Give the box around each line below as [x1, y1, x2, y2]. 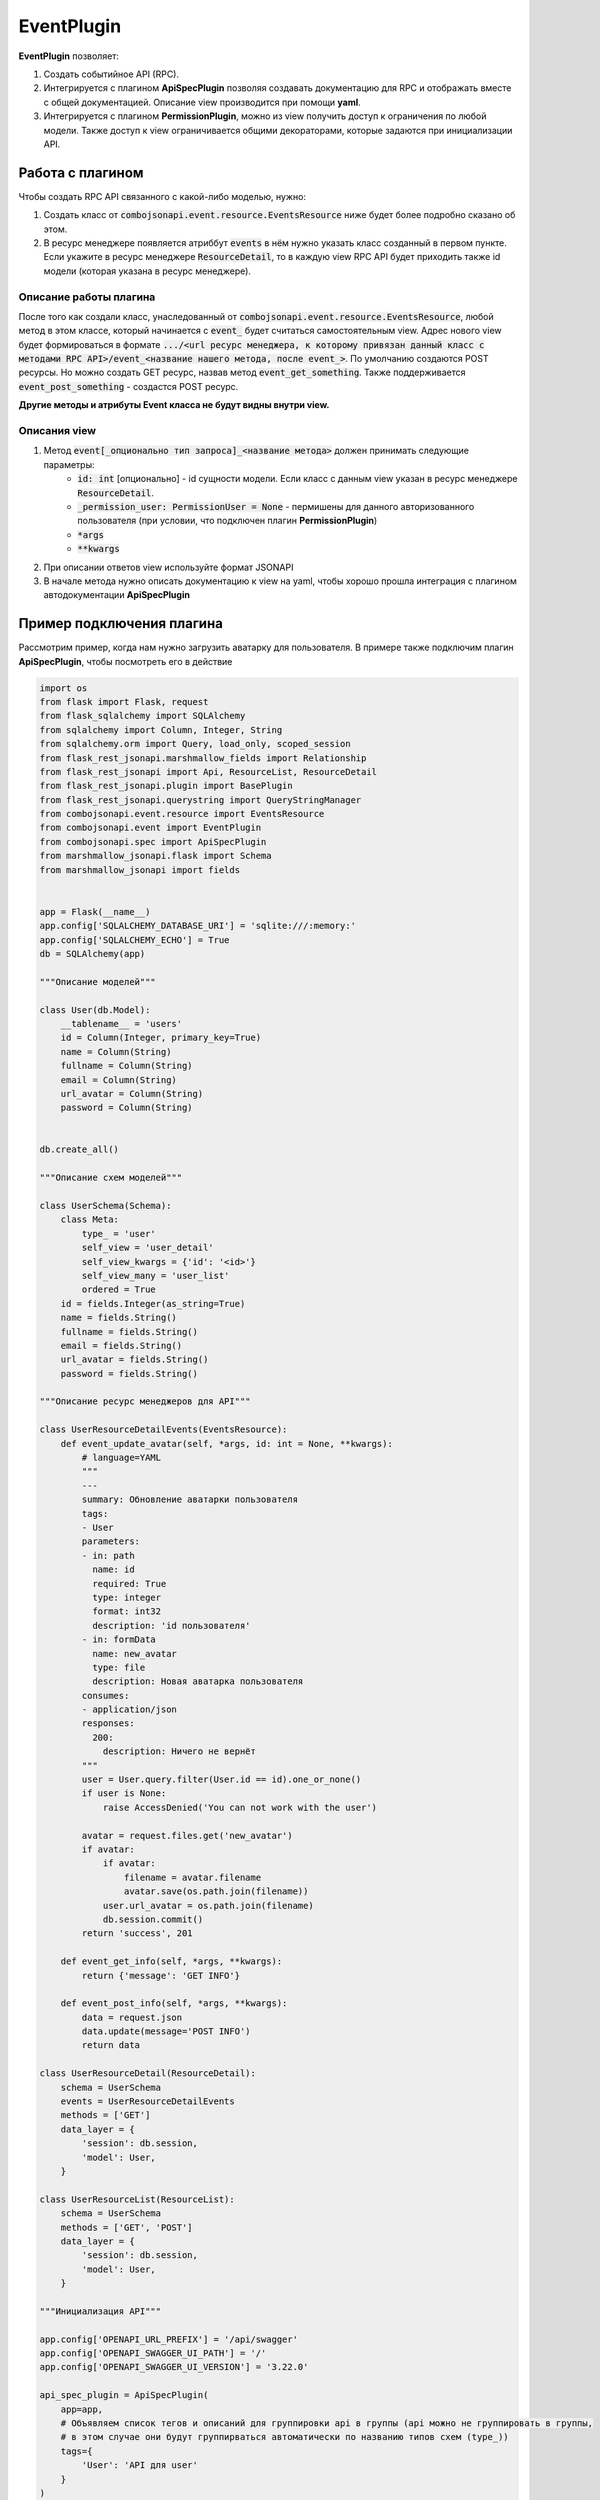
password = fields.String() [60, 1368, 199, 1379]
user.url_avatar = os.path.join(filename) [102, 1900, 314, 1911]
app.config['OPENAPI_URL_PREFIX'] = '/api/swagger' [39, 2333, 299, 2345]
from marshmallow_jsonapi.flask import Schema [39, 850, 272, 862]
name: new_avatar [91, 1648, 177, 1659]
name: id [91, 1564, 135, 1575]
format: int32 [91, 1606, 162, 1617]
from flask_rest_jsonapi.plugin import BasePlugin [39, 780, 294, 792]
